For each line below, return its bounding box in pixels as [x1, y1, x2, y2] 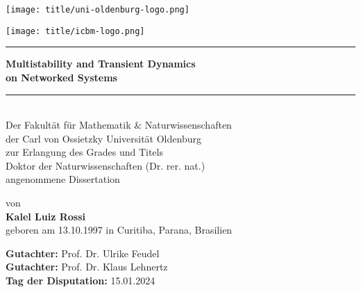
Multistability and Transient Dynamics [6, 56, 196, 71]
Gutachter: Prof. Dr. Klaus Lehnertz [6, 259, 168, 274]
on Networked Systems [6, 70, 117, 84]
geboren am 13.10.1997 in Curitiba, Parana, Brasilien [6, 222, 233, 237]
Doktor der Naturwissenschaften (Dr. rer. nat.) [6, 158, 205, 172]
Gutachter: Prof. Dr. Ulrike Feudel [6, 245, 160, 260]
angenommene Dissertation [6, 172, 120, 186]
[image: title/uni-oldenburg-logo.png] [6, 5, 190, 15]
